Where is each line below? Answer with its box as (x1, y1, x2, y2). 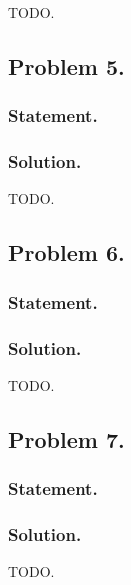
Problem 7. (8, 423, 125, 454)
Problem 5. (8, 50, 125, 81)
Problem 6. (8, 237, 125, 268)
